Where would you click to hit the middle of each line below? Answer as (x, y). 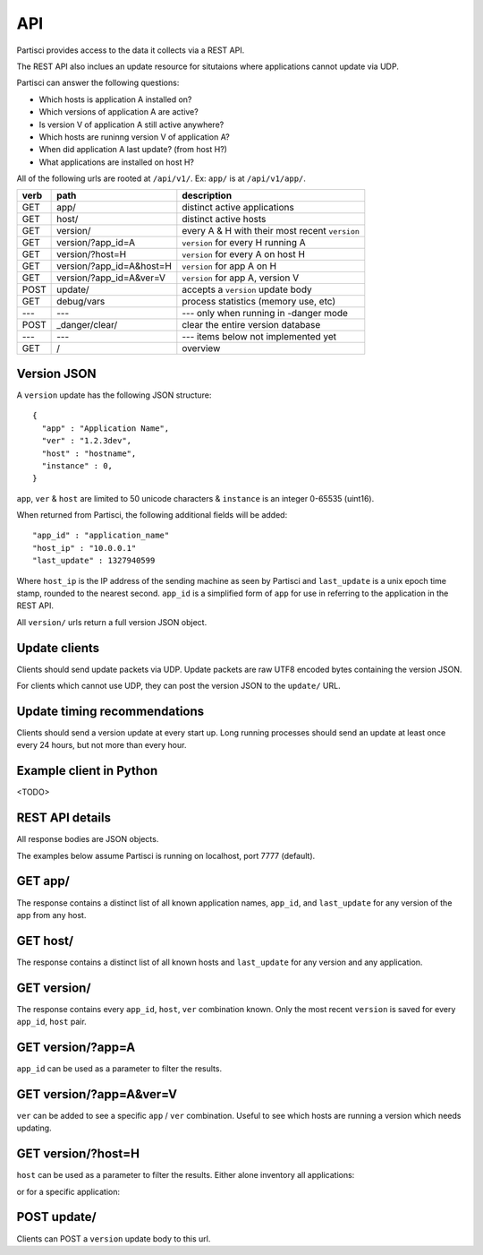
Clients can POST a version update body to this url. (114, 1238)
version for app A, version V (241, 278)
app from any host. (51, 915)
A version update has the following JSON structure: (114, 395)
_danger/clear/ (87, 325)
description (207, 195)
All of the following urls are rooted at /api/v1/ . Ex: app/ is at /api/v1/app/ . (161, 178)
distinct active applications (238, 208)
